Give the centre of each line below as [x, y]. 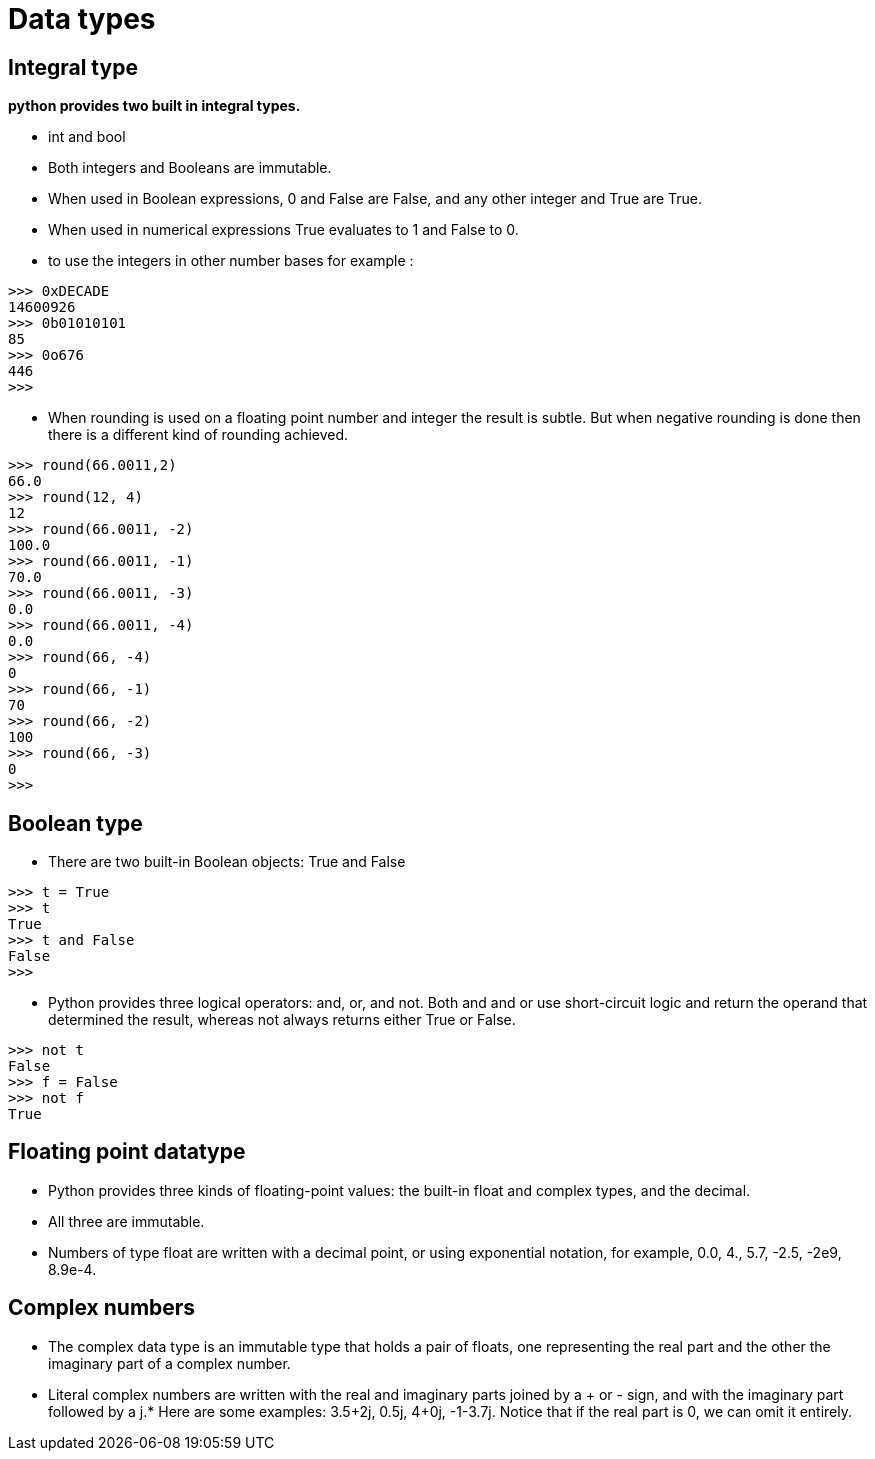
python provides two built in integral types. [154, 106]
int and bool [87, 137]
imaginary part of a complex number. [169, 1363]
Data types [82, 19]
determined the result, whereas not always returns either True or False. [282, 1020]
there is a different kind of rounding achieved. [198, 435]
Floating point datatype [127, 1152]
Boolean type [75, 823]
